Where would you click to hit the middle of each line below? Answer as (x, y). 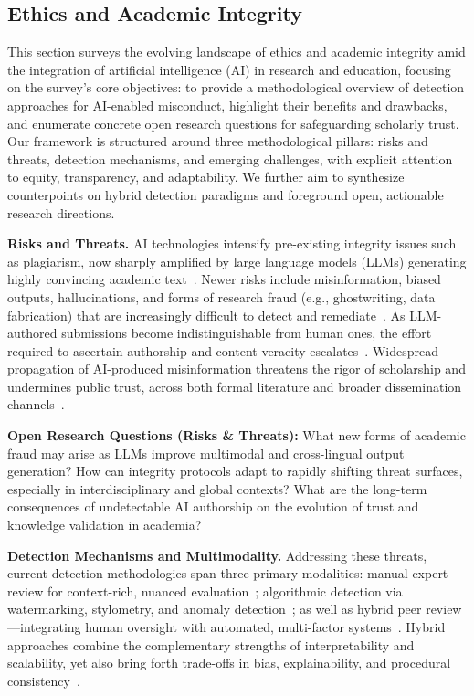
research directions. (61, 212)
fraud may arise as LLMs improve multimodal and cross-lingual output (206, 453)
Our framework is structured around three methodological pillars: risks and (218, 141)
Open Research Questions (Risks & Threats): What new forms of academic (237, 435)
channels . (36, 404)
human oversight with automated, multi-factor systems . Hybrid (265, 627)
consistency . (44, 680)
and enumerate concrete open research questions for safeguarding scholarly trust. (233, 123)
